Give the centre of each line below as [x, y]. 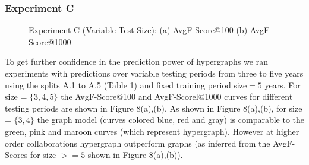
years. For [283, 85]
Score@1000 [50, 41]
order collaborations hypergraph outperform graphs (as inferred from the [138, 143]
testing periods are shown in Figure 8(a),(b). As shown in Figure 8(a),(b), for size [154, 108]
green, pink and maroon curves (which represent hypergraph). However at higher [152, 131]
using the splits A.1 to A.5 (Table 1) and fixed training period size [126, 85]
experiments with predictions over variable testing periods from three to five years [154, 73]
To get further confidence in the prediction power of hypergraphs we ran [136, 61]
